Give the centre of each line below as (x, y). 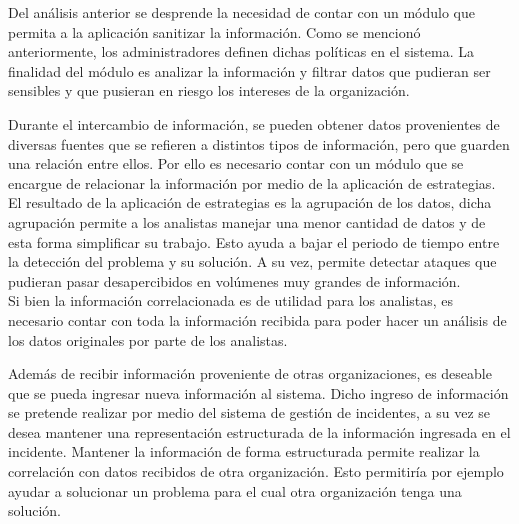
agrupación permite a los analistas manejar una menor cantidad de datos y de (247, 221)
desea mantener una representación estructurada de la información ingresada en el (259, 431)
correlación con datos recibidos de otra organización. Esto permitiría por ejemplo (256, 471)
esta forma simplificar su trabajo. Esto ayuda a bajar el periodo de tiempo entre (254, 241)
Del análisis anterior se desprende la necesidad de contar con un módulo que (241, 12)
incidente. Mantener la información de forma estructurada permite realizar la (244, 451)
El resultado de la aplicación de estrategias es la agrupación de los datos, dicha (250, 202)
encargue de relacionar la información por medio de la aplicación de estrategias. (252, 182)
